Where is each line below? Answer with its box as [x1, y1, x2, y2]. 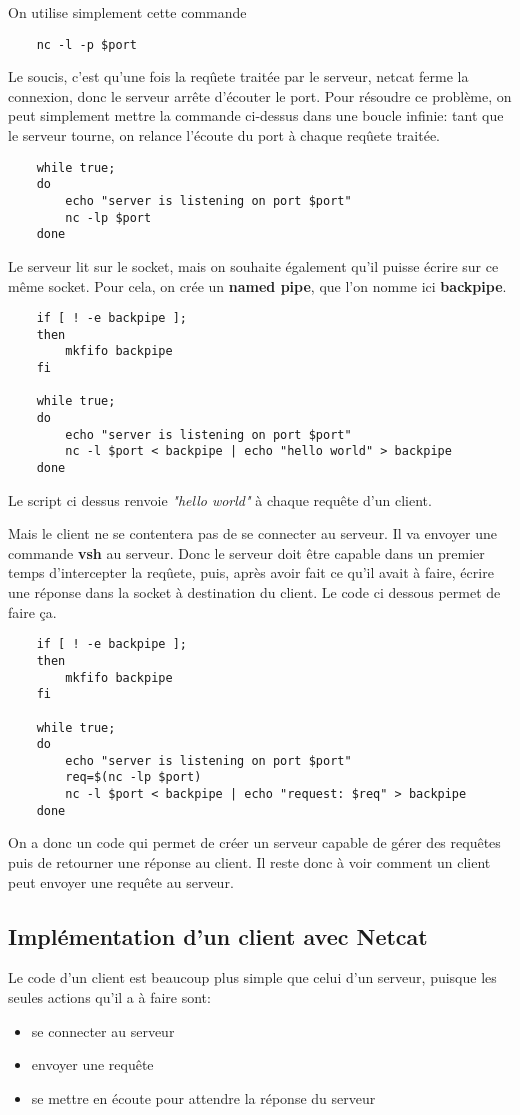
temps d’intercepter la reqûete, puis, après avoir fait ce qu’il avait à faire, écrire [8, 562, 494, 583]
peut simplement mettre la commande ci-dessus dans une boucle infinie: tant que [8, 105, 504, 126]
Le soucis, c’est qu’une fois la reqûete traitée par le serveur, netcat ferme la [8, 66, 469, 87]
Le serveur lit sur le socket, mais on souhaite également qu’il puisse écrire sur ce [8, 255, 499, 276]
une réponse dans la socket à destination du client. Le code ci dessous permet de [8, 582, 501, 603]
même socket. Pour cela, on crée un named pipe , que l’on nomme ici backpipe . [8, 275, 507, 296]
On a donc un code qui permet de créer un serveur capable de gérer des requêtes [8, 832, 501, 853]
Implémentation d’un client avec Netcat [8, 920, 428, 951]
